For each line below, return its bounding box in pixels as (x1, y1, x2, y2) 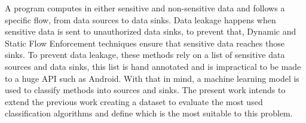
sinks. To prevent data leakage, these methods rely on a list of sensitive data (5, 48, 285, 61)
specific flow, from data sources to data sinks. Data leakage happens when (5, 13, 276, 26)
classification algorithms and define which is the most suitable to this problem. (5, 107, 293, 119)
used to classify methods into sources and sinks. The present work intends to (5, 84, 286, 96)
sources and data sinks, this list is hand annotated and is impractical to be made (5, 60, 301, 72)
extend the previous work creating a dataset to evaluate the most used (5, 95, 263, 107)
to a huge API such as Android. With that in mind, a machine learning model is (5, 72, 299, 84)
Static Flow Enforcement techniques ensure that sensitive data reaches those (5, 36, 284, 49)
